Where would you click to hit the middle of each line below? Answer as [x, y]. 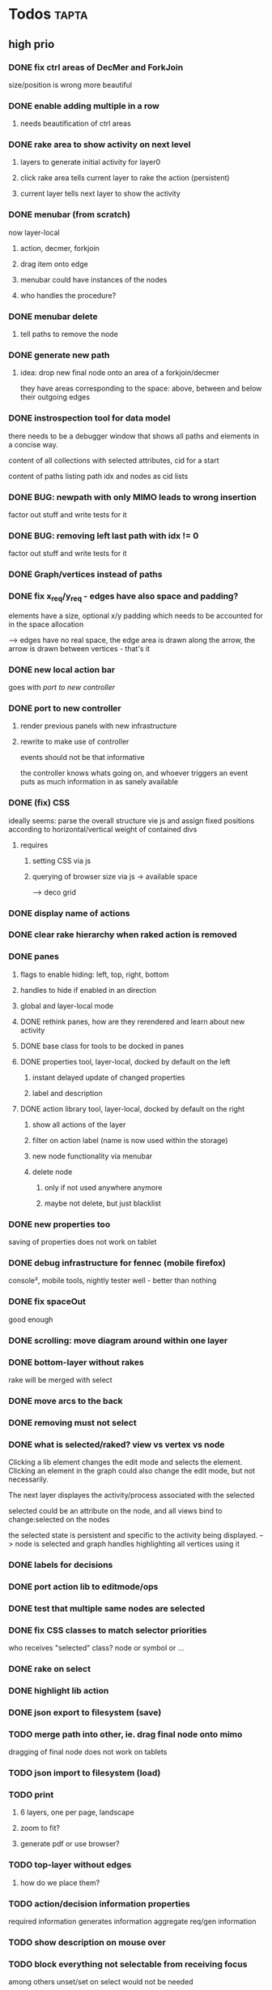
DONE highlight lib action [59, 1690]
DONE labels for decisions [61, 1565]
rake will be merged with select [60, 1379]
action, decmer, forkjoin [59, 248]
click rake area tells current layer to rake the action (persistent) [125, 178]
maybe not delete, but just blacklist [103, 1203]
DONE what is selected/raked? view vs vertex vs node [117, 1444]
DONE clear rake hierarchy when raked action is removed [123, 935]
